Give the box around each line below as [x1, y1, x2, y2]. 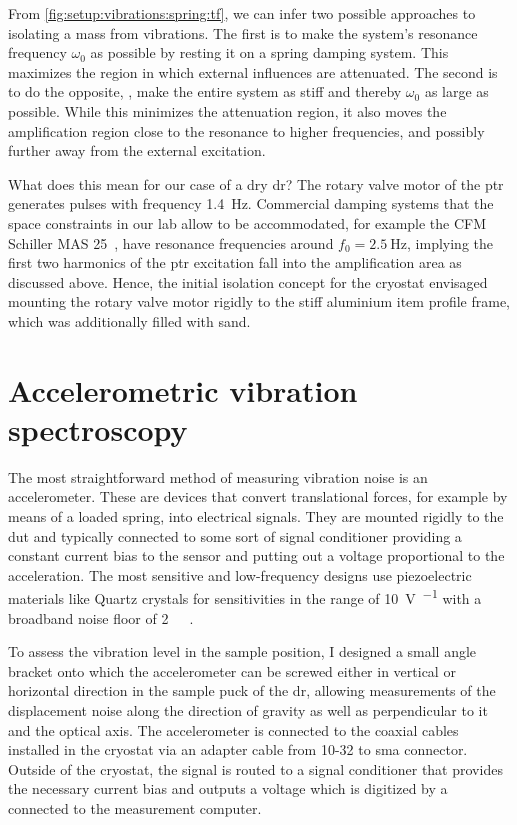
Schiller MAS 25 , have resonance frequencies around [8, 232, 334, 253]
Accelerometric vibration [8, 369, 358, 410]
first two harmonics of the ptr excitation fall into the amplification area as [8, 252, 462, 273]
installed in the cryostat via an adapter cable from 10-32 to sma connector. [8, 739, 468, 760]
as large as [424, 81, 489, 102]
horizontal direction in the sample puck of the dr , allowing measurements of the [8, 680, 496, 701]
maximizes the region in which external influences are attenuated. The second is [8, 61, 498, 82]
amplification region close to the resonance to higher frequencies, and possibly [8, 120, 485, 141]
